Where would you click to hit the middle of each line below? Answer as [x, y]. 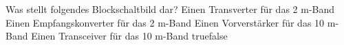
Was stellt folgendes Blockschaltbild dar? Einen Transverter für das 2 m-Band [170, 9]
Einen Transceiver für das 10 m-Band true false [129, 36]
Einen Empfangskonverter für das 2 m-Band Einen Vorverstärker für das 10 [165, 22]
